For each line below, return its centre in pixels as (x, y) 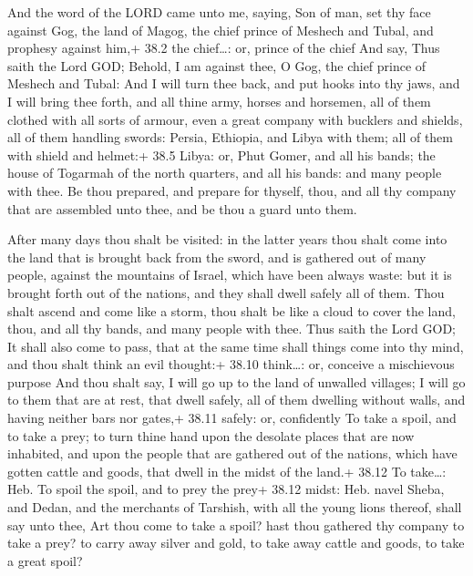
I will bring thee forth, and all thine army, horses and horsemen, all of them (219, 101)
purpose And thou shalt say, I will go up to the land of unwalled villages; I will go (236, 381)
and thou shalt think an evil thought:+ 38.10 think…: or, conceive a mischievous (231, 364)
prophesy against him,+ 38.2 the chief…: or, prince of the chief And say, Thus (224, 48)
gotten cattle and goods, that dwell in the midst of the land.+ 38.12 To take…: (227, 471)
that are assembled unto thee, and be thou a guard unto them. (182, 208)
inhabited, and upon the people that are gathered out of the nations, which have (232, 453)
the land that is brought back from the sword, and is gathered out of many (217, 257)
